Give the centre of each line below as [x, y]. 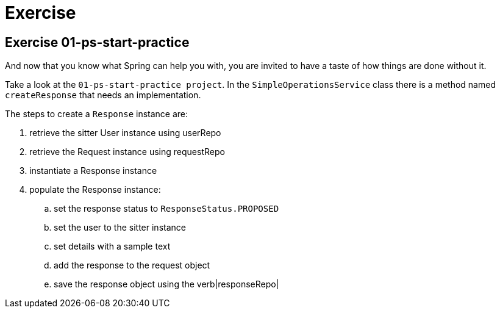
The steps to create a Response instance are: [97, 114]
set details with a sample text [112, 246]
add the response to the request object [132, 265]
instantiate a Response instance [93, 171]
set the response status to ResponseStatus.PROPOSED [166, 209]
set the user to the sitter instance [120, 228]
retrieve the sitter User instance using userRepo [125, 133]
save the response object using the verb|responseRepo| [166, 284]
